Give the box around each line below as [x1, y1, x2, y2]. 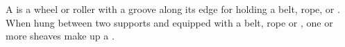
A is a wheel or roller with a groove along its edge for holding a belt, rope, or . [6, 2, 340, 16]
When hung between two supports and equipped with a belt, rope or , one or [6, 15, 333, 29]
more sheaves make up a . [6, 29, 115, 43]
